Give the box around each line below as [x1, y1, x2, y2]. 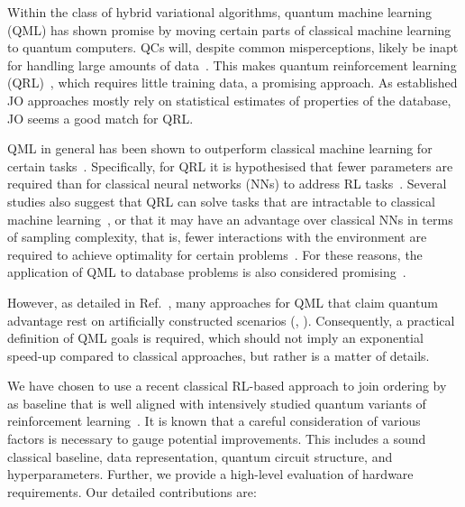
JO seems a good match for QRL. [7, 108, 194, 127]
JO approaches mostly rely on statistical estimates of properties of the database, [7, 90, 451, 109]
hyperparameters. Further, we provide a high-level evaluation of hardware [7, 465, 414, 484]
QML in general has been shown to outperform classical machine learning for [7, 139, 433, 158]
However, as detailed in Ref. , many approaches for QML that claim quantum [7, 292, 438, 311]
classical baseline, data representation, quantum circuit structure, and [7, 447, 393, 466]
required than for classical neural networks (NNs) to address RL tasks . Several [7, 174, 447, 193]
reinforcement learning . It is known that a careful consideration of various [7, 411, 421, 430]
